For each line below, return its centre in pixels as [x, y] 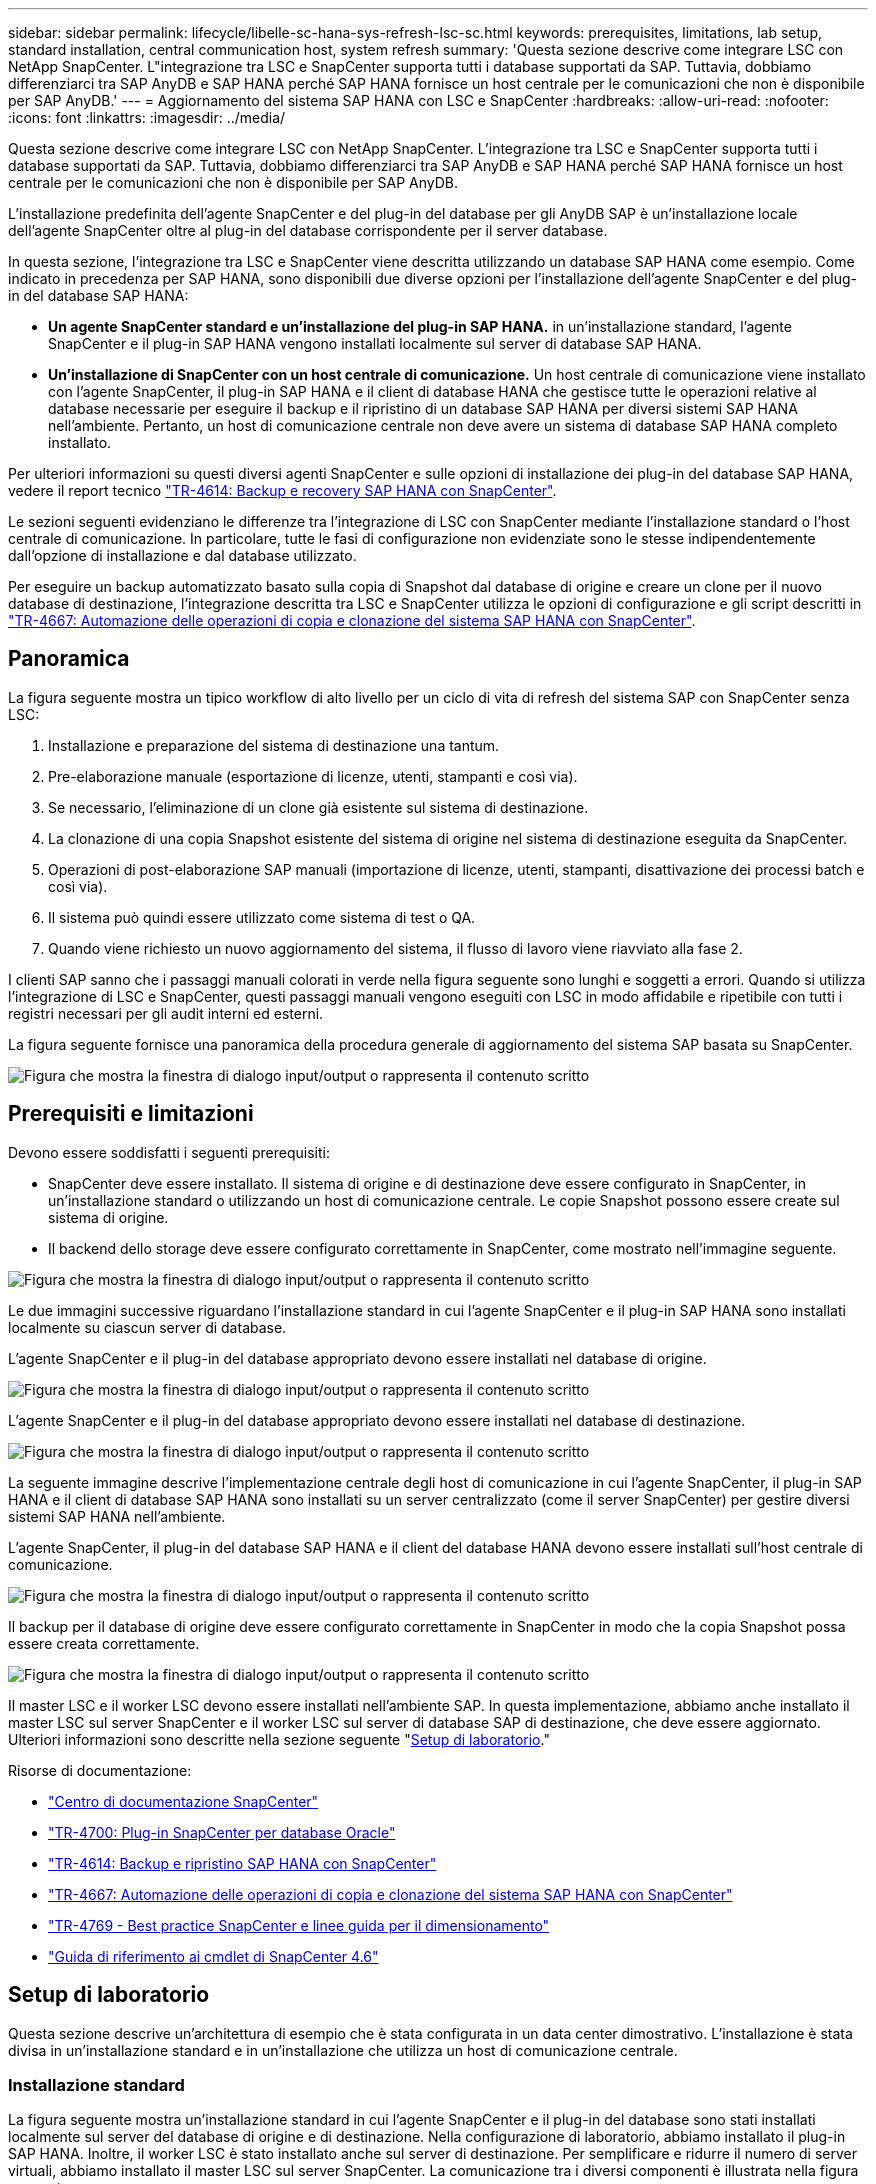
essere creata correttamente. [104, 1643]
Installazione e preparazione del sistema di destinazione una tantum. [274, 745]
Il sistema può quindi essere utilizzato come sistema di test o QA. [262, 917]
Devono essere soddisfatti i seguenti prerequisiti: [169, 1152]
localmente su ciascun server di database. [147, 1327]
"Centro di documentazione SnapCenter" [183, 1801]
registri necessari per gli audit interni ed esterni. [166, 1013]
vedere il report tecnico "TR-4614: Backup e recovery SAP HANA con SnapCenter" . [282, 490]
